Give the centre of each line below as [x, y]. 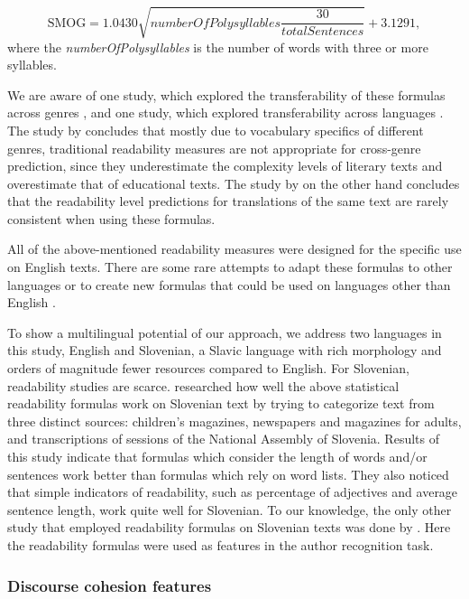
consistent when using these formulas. [111, 218]
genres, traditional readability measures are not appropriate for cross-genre [214, 148]
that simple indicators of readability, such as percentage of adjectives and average [233, 492]
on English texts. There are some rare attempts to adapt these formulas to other [230, 267]
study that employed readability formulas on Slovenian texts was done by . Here [229, 527]
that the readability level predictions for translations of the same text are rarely [228, 201]
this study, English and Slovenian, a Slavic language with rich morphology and [225, 350]
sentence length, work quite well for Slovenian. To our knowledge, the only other [230, 509]
